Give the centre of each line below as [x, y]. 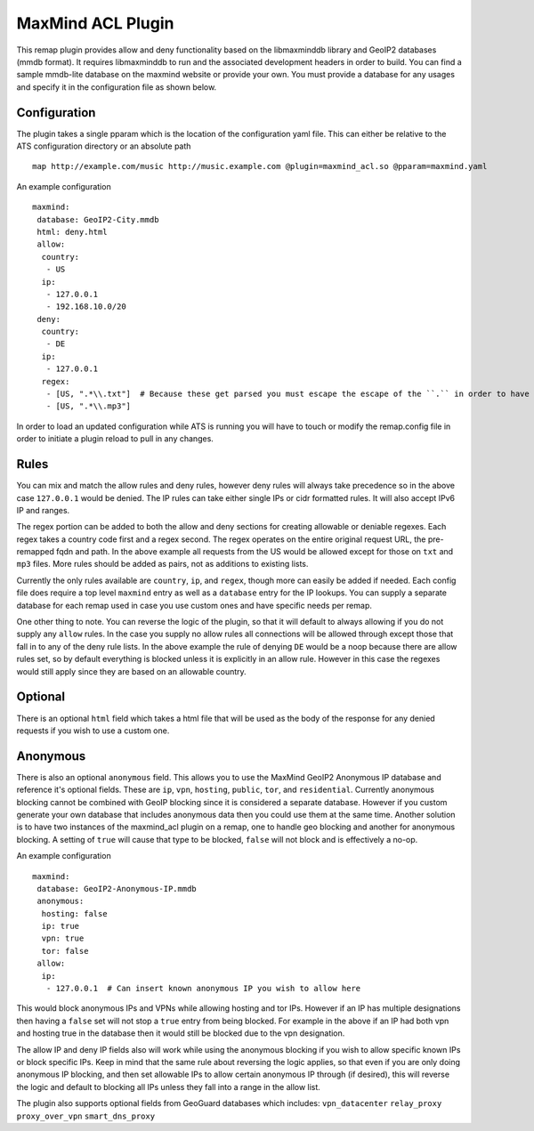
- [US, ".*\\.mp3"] [89, 406]
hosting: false [74, 913]
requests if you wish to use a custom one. [93, 731]
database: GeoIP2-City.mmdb [98, 219]
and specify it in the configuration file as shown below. [117, 87]
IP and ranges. [43, 510]
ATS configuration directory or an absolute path [104, 146]
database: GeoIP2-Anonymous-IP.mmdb [117, 889]
